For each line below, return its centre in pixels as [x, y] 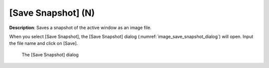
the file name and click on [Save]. [44, 43]
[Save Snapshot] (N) [52, 13]
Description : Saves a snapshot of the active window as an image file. [80, 28]
